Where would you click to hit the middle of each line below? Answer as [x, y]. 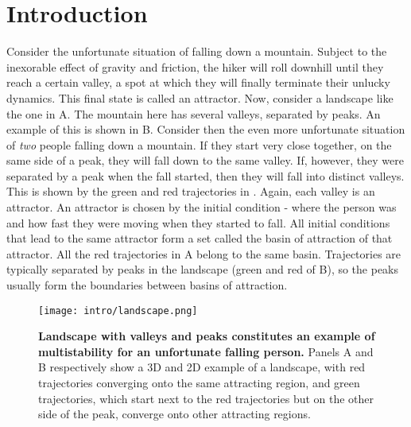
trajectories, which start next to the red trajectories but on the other [206, 398]
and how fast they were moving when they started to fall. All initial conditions [198, 222]
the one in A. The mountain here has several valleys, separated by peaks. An [194, 113]
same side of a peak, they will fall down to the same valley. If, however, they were [205, 160]
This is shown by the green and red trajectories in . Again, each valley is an [191, 191]
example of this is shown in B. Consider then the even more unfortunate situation [206, 129]
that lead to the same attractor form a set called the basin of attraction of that [200, 238]
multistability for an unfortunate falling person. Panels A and [206, 351]
